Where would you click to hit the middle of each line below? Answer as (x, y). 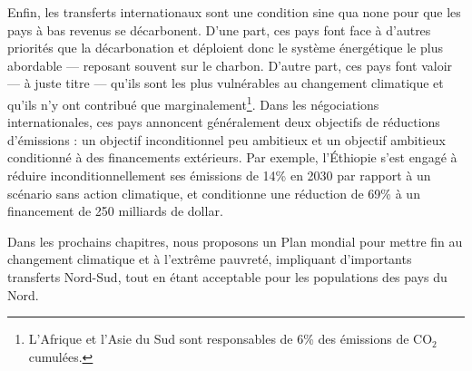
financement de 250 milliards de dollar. (115, 211)
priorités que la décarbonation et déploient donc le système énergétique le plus (225, 48)
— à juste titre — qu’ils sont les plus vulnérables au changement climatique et (226, 83)
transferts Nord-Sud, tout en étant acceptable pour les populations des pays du (227, 276)
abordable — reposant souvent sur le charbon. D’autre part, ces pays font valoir (230, 65)
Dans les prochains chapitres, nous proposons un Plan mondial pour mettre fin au (235, 241)
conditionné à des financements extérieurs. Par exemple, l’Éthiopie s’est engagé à (232, 157)
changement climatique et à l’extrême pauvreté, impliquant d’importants (210, 259)
